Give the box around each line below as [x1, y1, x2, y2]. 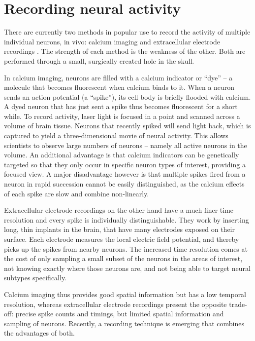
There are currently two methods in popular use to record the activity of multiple [4, 27, 251, 37]
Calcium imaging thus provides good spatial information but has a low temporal [4, 289, 247, 299]
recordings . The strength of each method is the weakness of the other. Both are [4, 46, 246, 56]
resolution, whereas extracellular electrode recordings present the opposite [4, 299, 227, 309]
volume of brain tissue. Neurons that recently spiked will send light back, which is [4, 120, 251, 131]
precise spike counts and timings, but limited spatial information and [15, 308, 224, 319]
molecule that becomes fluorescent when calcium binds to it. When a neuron [4, 82, 235, 92]
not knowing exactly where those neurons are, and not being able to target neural [4, 263, 251, 273]
